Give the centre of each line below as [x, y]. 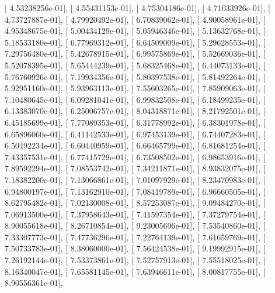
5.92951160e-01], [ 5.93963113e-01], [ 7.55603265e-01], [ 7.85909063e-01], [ [135, 88]
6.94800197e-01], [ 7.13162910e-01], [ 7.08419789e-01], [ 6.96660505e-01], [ [135, 191]
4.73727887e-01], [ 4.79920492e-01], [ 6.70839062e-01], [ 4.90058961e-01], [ [135, 19]
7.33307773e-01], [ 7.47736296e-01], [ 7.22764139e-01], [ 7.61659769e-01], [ [135, 237]
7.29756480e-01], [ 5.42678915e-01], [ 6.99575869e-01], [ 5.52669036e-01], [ [135, 54]
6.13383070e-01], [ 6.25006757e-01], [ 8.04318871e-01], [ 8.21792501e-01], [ [135, 111]
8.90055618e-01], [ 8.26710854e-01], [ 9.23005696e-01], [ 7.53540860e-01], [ [135, 225]
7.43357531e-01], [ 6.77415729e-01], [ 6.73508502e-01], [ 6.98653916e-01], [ [135, 156]
